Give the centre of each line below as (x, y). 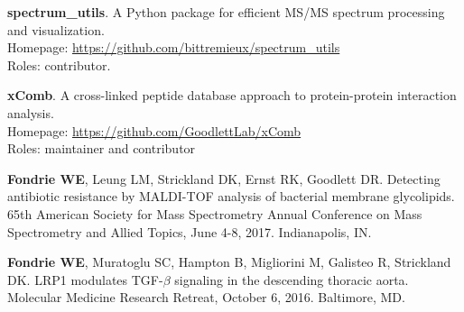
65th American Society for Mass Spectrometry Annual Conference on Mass (215, 213)
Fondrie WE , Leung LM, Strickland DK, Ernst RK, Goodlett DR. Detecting (224, 178)
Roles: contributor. (59, 64)
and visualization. (56, 29)
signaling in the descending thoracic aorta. (292, 279)
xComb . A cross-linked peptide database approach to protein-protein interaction (232, 95)
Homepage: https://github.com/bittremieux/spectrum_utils (174, 47)
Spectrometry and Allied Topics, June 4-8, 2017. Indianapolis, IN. (190, 231)
